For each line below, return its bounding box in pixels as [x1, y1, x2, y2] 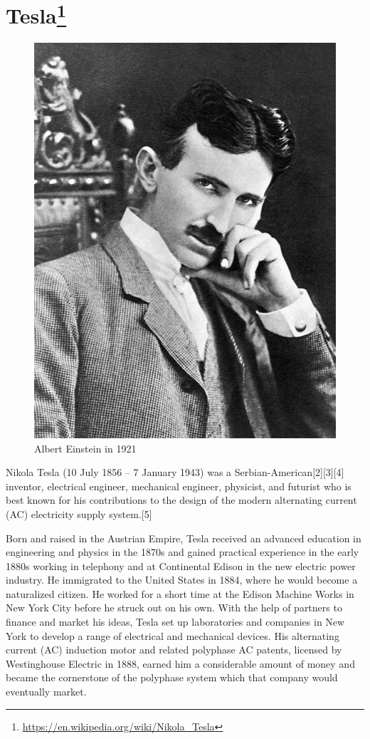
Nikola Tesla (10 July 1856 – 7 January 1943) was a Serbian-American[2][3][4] [6, 465, 344, 480]
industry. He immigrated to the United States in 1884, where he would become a [6, 572, 358, 587]
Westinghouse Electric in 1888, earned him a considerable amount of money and [6, 656, 355, 671]
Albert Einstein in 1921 [34, 440, 137, 455]
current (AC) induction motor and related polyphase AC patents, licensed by [6, 642, 342, 657]
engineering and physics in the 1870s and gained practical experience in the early [6, 544, 359, 559]
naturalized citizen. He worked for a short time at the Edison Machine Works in [6, 586, 354, 601]
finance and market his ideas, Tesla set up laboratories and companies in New [6, 614, 345, 629]
